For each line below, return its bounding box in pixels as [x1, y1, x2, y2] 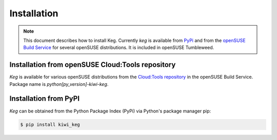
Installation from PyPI [9, 95, 80, 103]
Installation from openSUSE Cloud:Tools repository [9, 60, 176, 69]
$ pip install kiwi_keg [20, 122, 81, 127]
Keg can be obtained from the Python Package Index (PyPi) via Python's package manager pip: [9, 108, 211, 114]
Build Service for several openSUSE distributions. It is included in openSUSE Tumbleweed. [23, 44, 214, 51]
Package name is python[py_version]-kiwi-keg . [9, 81, 109, 87]
